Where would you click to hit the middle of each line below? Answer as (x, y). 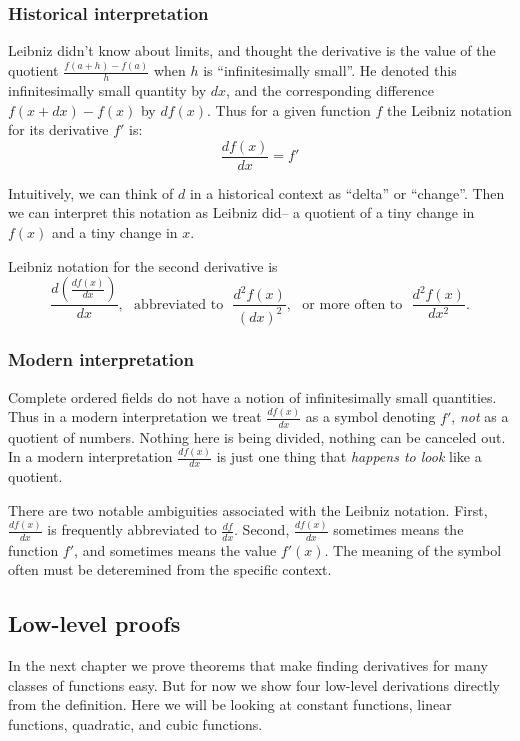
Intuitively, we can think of (91, 192)
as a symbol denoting (370, 416)
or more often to (352, 304)
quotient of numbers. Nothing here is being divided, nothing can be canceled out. (257, 436)
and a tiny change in (115, 231)
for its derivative (58, 129)
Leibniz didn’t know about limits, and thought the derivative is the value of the (252, 50)
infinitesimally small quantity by (107, 89)
